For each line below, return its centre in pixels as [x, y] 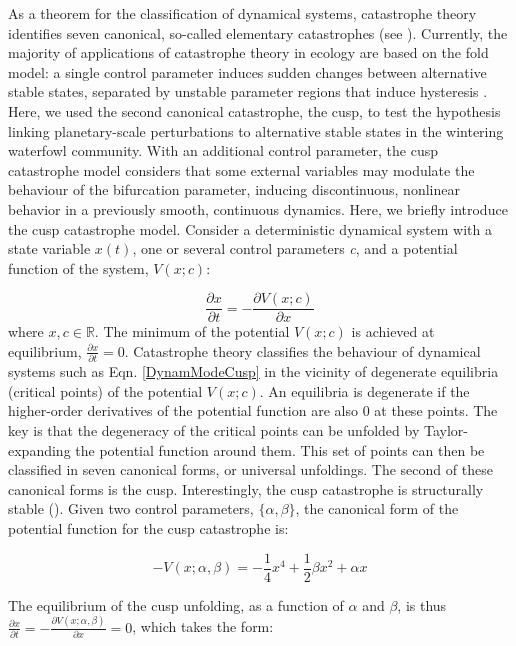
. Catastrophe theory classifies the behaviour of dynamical [302, 350]
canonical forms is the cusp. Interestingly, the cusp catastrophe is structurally [246, 488]
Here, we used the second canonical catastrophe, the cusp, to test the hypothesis [254, 110]
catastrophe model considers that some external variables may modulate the [241, 169]
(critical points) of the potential [105, 390]
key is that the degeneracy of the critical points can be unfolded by [214, 430]
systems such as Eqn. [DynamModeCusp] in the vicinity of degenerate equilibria [253, 371]
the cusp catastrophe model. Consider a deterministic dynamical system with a [250, 228]
